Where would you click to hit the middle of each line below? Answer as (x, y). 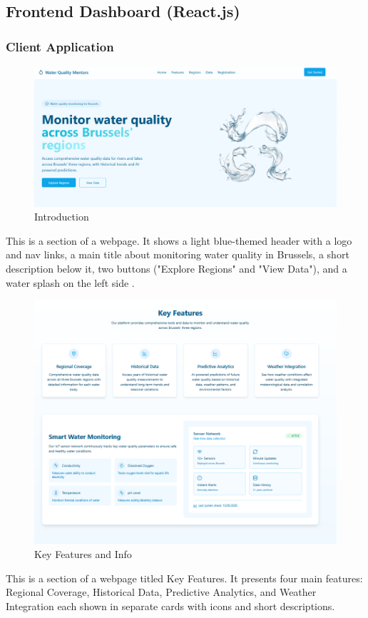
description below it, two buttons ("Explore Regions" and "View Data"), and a (177, 269)
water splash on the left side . (70, 282)
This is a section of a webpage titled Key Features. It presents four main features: (184, 578)
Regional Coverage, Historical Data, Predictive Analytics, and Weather (161, 592)
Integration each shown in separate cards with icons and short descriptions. (170, 606)
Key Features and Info (83, 554)
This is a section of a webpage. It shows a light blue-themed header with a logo (179, 240)
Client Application (60, 46)
